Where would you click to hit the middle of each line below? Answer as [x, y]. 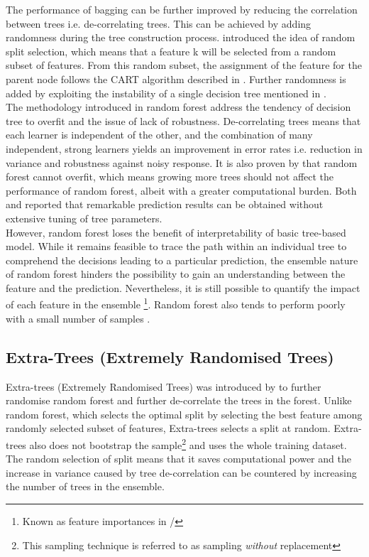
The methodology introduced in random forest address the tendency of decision [178, 107]
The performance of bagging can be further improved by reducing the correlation [182, 9]
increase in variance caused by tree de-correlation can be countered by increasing [181, 472]
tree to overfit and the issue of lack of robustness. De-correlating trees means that [183, 120]
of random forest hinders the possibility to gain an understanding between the [176, 274]
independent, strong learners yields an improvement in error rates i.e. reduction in [184, 148]
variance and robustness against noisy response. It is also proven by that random [182, 162]
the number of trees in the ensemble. [85, 486]
